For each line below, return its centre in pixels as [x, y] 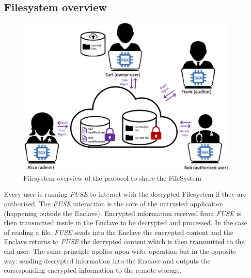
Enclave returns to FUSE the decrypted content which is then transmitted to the [124, 241]
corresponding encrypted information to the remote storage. [93, 270]
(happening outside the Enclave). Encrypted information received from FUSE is [123, 213]
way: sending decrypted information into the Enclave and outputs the [107, 260]
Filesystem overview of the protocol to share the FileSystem [112, 178]
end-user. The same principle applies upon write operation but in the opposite [120, 251]
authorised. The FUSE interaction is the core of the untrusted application [114, 203]
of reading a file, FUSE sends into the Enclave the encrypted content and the [118, 232]
